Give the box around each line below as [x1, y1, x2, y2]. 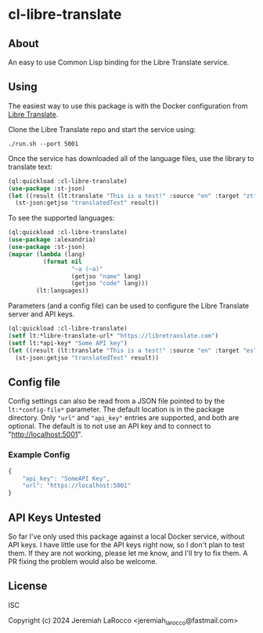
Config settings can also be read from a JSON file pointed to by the [8, 397, 225, 406]
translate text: [8, 162, 52, 171]
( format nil [42, 258, 82, 265]
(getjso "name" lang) [70, 273, 142, 280]
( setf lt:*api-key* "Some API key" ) [8, 339, 128, 347]
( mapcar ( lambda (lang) [8, 250, 86, 258]
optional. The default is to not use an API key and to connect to [8, 422, 211, 431]
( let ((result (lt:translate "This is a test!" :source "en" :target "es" [8, 346, 258, 354]
